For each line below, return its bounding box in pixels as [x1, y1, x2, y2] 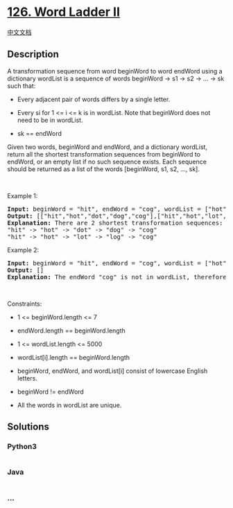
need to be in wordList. [17, 116, 83, 124]
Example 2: [7, 245, 40, 254]
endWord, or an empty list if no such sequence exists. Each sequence [7, 157, 207, 166]
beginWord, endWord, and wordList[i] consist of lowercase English [17, 367, 208, 375]
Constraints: [7, 299, 42, 308]
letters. [17, 374, 38, 382]
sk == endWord [17, 129, 62, 137]
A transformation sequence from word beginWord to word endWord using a [7, 67, 223, 75]
